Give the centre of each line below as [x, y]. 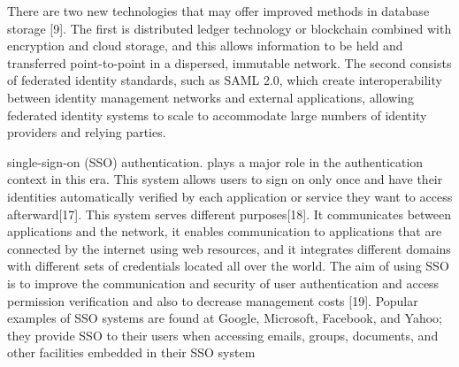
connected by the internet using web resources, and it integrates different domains [229, 248]
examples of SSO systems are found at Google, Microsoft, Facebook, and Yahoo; [225, 318]
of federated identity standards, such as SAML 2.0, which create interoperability [225, 80]
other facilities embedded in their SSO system [131, 352]
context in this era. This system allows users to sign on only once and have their [225, 179]
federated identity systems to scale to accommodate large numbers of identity [217, 115]
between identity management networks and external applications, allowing [210, 97]
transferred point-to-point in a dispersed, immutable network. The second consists [229, 62]
